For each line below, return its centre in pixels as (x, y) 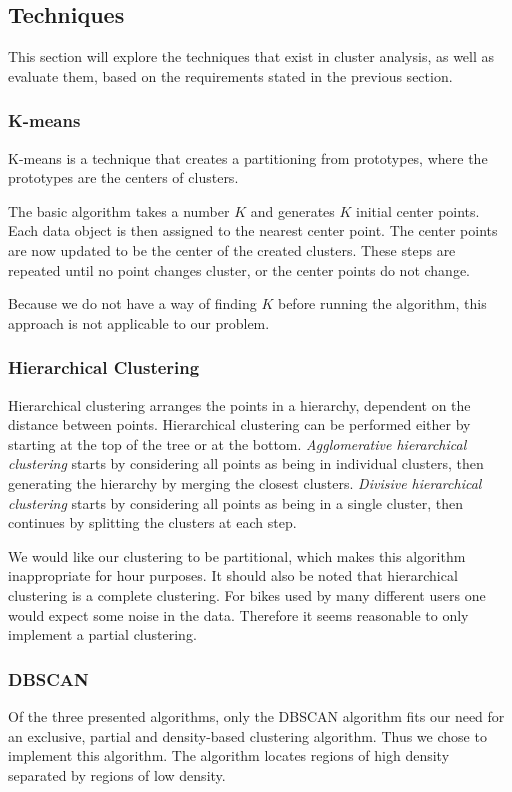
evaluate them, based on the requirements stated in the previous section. (230, 75)
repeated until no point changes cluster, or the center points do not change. (239, 269)
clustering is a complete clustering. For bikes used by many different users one (247, 594)
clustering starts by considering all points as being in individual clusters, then (246, 463)
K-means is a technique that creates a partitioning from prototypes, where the (248, 157)
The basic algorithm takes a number (119, 210)
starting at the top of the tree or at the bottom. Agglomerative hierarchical (237, 443)
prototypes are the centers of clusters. (123, 177)
